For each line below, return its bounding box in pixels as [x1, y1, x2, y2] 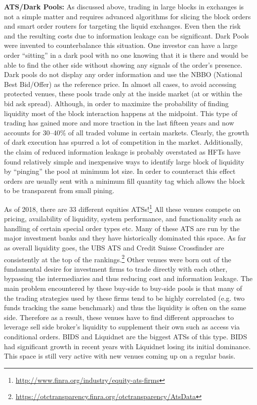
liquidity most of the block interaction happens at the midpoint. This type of [4, 108, 238, 118]
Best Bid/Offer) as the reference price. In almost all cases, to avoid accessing [4, 79, 236, 89]
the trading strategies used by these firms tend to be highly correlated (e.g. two [4, 292, 245, 303]
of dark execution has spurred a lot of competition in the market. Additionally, [4, 137, 243, 147]
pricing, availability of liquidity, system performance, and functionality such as [4, 213, 242, 224]
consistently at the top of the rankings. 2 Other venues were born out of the [4, 252, 231, 264]
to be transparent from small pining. [4, 185, 115, 196]
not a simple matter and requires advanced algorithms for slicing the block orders [4, 11, 251, 21]
